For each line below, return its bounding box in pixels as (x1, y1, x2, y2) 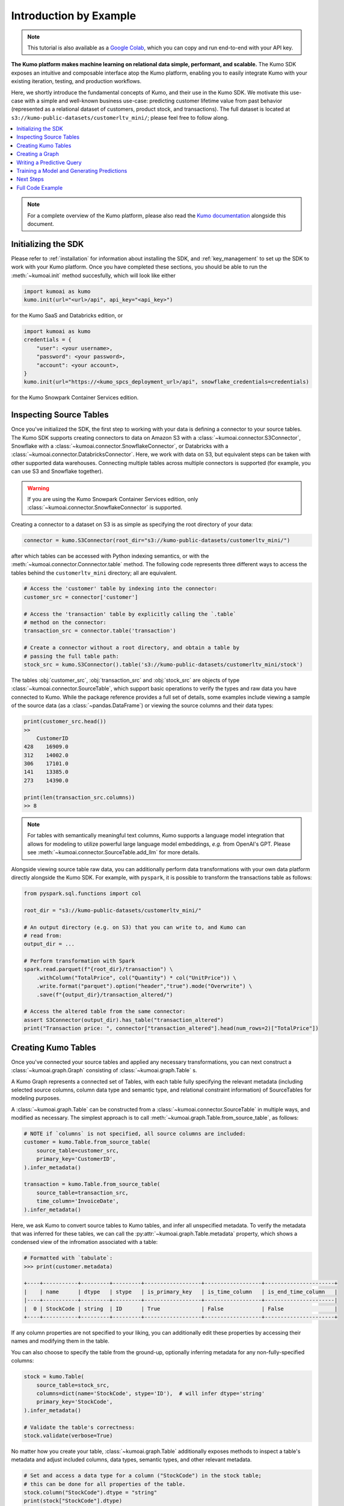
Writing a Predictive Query (16, 158, 82, 166)
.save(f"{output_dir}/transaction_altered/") (36, 991, 173, 998)
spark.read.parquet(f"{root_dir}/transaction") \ (23, 966, 173, 973)
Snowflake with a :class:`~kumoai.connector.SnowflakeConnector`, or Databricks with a (11, 443, 229, 450)
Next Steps (16, 175, 45, 183)
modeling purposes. (11, 1095, 61, 1102)
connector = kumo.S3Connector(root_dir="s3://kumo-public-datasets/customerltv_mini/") (23, 537, 290, 543)
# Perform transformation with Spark (23, 958, 135, 964)
